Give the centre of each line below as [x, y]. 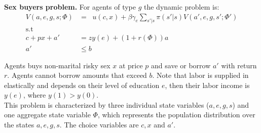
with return [239, 65]
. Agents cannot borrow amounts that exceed [77, 75]
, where [34, 95]
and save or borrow [181, 65]
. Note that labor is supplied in [200, 75]
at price [131, 65]
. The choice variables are [99, 125]
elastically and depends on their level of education [82, 85]
